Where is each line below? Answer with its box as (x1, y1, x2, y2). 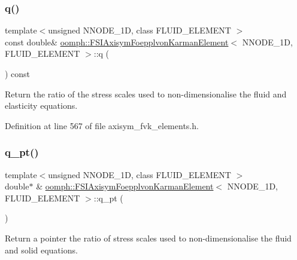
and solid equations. (5, 243, 78, 256)
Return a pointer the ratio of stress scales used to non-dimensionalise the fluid (5, 231, 292, 244)
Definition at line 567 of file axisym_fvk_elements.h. (5, 119, 199, 131)
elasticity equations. (5, 99, 78, 112)
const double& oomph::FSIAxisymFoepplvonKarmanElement (5, 35, 229, 48)
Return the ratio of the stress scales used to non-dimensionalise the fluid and (5, 87, 287, 100)
